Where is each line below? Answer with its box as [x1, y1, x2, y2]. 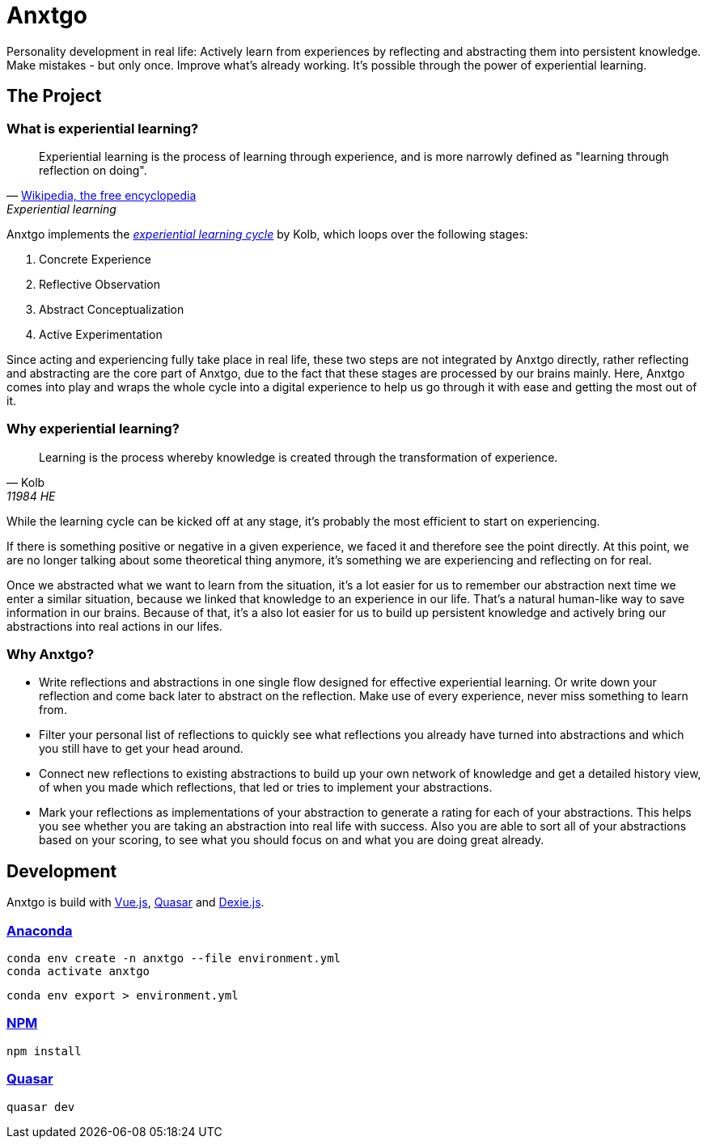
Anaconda [6, 922, 73, 939]
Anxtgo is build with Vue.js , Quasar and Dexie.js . [6, 895, 265, 910]
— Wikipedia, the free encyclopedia [6, 188, 197, 202]
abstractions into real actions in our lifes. [6, 619, 222, 633]
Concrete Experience [39, 251, 151, 266]
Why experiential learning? [6, 420, 180, 437]
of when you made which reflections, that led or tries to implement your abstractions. [39, 780, 493, 795]
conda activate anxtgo [6, 965, 150, 978]
